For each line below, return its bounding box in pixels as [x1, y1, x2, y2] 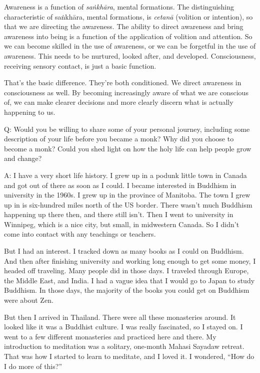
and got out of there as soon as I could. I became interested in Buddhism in [4, 179, 236, 190]
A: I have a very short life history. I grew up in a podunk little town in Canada [4, 169, 247, 180]
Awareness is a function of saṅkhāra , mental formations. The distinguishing [4, 2, 234, 12]
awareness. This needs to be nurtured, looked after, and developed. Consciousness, [4, 50, 256, 61]
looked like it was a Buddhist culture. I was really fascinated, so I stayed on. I [4, 321, 243, 332]
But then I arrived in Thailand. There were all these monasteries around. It [4, 311, 236, 322]
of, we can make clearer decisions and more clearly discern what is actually [4, 97, 233, 107]
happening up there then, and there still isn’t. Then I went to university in [4, 209, 233, 220]
